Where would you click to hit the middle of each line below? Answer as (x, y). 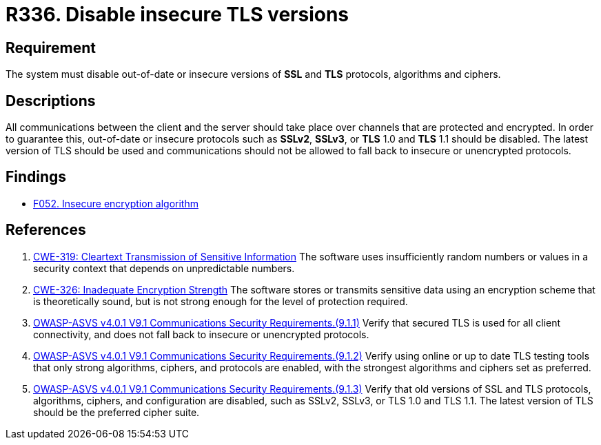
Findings (36, 177)
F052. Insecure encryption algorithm (116, 203)
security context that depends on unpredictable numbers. (164, 268)
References (46, 230)
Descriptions (51, 101)
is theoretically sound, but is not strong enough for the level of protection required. (221, 301)
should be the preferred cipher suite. (116, 412)
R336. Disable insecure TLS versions (177, 14)
